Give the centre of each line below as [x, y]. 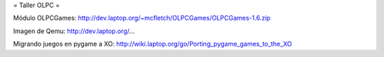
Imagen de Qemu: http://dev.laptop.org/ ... [74, 31]
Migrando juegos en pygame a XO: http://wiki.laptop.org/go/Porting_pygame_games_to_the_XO [153, 44]
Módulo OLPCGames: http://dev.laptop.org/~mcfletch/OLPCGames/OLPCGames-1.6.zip [142, 18]
